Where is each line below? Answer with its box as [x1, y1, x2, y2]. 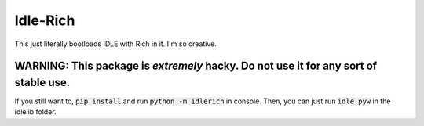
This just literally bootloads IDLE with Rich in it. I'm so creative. [14, 39, 217, 49]
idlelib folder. [14, 107, 57, 117]
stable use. [14, 75, 71, 89]
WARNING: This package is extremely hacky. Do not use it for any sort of [14, 59, 377, 73]
